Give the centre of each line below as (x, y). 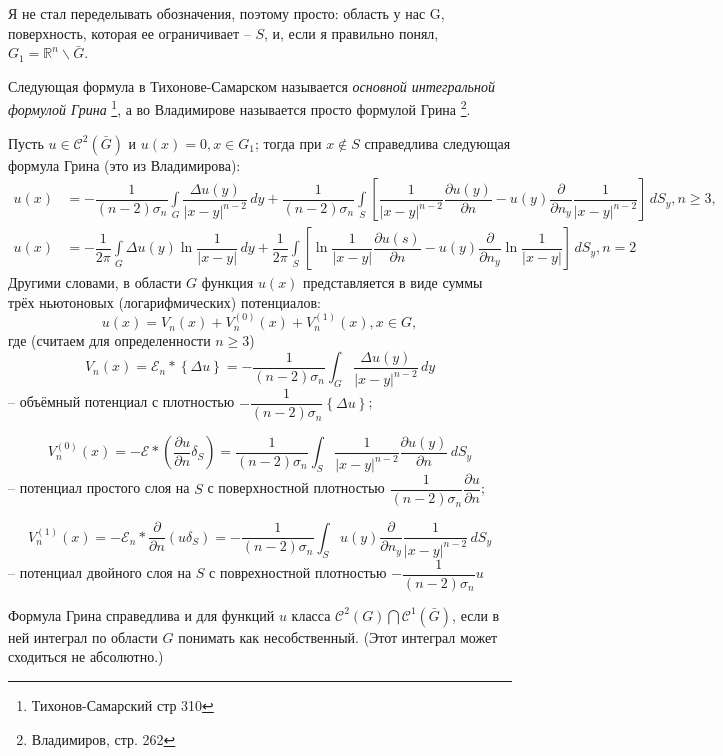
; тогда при (288, 142)
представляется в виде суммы (393, 282)
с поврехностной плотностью (298, 572)
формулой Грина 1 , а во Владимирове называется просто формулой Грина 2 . (239, 108)
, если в (476, 614)
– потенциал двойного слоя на (100, 572)
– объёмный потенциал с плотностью (121, 401)
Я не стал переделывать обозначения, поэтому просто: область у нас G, (226, 13)
